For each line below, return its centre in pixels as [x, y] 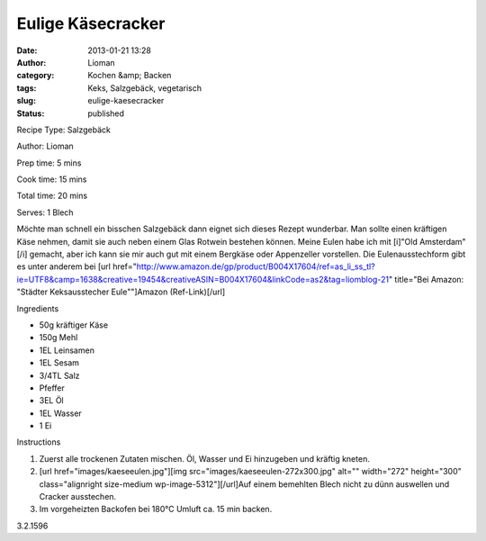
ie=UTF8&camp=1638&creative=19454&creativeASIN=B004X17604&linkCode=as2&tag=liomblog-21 [203, 279]
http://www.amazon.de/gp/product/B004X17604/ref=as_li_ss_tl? [256, 266]
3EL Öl [52, 401]
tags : [27, 88]
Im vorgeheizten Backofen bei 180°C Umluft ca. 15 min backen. [156, 509]
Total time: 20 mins [52, 196]
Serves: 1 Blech [45, 212]
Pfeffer [52, 388]
